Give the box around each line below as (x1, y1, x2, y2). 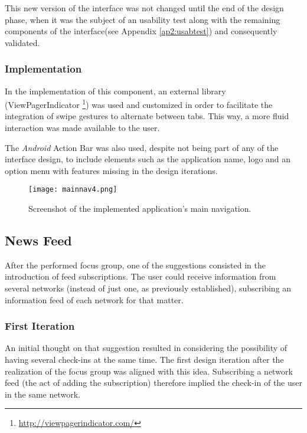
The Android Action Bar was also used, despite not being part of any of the (5, 141, 279, 153)
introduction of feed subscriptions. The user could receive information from (5, 270, 276, 283)
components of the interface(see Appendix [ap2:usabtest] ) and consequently (5, 25, 277, 37)
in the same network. (5, 388, 81, 400)
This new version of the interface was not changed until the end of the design (5, 2, 284, 14)
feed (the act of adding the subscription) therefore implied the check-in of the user (5, 376, 302, 389)
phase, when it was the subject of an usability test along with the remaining (5, 13, 280, 25)
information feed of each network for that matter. (5, 293, 184, 306)
